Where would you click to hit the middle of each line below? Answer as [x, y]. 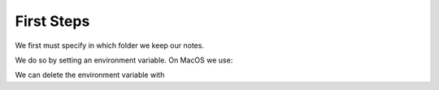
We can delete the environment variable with [90, 75]
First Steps [52, 21]
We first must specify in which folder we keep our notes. [110, 45]
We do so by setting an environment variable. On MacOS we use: [124, 60]
